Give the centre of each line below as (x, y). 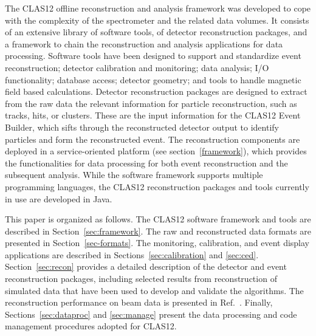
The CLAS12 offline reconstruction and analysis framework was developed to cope (158, 8)
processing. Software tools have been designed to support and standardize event (153, 56)
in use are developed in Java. (59, 198)
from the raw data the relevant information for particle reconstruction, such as (151, 103)
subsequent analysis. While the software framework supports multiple (134, 175)
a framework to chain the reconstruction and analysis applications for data (144, 43)
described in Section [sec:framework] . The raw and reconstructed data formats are (158, 231)
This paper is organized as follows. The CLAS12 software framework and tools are (158, 219)
